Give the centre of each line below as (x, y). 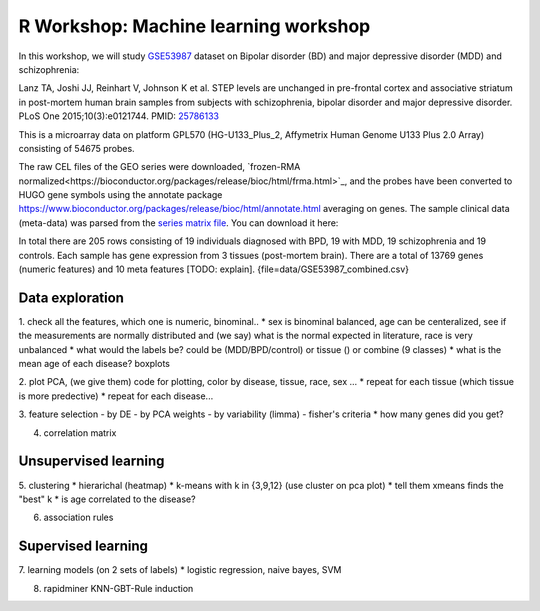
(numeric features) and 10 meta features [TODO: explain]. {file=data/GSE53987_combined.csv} (214, 269)
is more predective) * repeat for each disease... (116, 396)
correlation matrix (80, 432)
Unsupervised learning (91, 461)
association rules (78, 517)
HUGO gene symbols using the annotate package (120, 195)
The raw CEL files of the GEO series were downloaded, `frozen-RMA (159, 167)
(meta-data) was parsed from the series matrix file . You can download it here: (178, 222)
